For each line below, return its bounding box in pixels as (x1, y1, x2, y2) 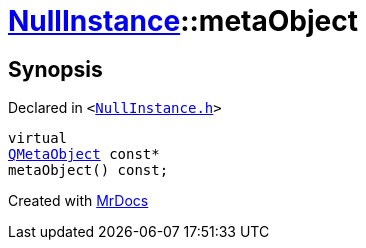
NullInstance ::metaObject (8, 4, 358, 38)
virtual (8, 130, 68, 147)
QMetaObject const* (8, 146, 160, 163)
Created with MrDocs (8, 192, 149, 210)
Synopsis (8, 56, 103, 82)
